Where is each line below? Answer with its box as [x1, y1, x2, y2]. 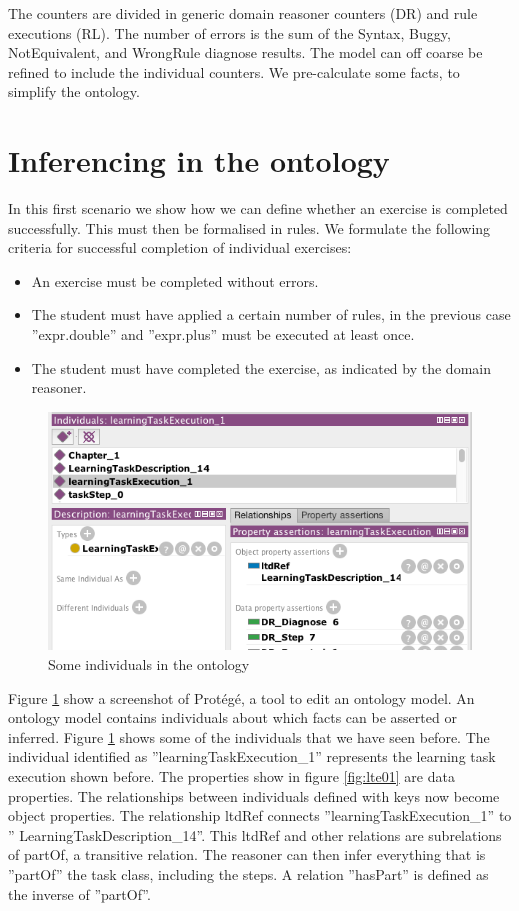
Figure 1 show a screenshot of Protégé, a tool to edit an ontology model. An [8, 687, 475, 708]
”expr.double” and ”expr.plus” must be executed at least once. [31, 324, 415, 345]
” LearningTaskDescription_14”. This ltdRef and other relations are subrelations [8, 824, 502, 845]
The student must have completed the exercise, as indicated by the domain [31, 357, 491, 378]
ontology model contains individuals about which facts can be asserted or [8, 707, 457, 728]
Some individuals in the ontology [48, 654, 250, 675]
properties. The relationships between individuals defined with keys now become [8, 785, 500, 806]
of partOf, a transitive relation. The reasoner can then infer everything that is [8, 844, 486, 865]
